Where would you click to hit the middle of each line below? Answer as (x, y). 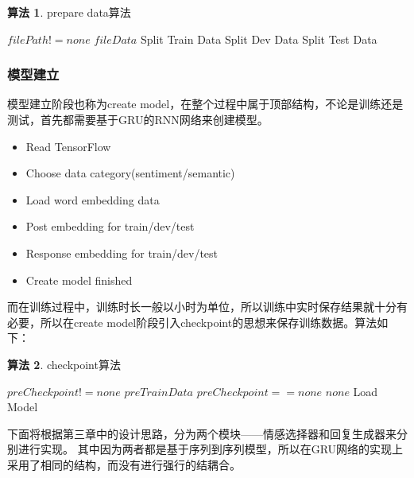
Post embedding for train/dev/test (110, 226)
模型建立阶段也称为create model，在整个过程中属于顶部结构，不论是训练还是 (205, 104)
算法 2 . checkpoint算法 (64, 364)
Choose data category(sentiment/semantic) (130, 173)
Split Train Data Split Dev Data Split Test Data (259, 39)
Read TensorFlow (68, 146)
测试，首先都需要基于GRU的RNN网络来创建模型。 (138, 119)
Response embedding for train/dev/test (122, 253)
